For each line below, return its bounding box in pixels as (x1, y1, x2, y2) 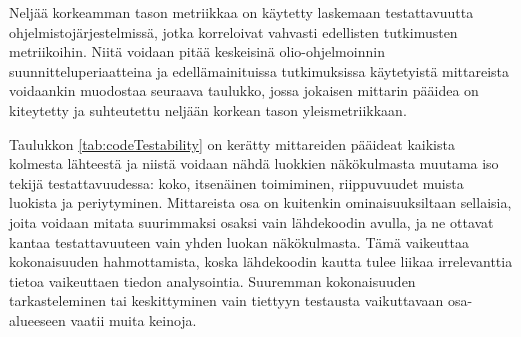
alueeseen (9, 309, 66, 330)
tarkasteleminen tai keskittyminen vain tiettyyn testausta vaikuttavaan (9, 290, 444, 311)
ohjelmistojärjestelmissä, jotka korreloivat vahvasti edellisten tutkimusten (9, 21, 458, 42)
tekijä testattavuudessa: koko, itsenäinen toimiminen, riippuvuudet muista (9, 172, 464, 193)
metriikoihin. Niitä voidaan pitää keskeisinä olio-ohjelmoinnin (9, 41, 385, 62)
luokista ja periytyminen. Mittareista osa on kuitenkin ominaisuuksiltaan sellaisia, (9, 192, 512, 213)
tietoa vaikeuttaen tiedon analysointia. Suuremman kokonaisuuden (9, 270, 416, 291)
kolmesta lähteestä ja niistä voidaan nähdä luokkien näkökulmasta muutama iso (9, 153, 499, 174)
